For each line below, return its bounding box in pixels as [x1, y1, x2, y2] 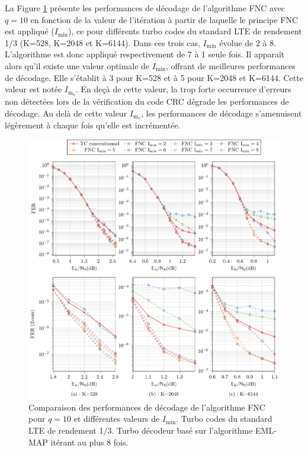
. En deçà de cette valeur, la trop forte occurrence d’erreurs [76, 83, 291, 95]
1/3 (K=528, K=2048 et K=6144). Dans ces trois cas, [5, 36, 200, 49]
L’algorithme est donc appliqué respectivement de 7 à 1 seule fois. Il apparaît [5, 48, 285, 60]
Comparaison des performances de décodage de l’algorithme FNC [28, 401, 265, 413]
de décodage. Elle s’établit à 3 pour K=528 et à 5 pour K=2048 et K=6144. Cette [5, 71, 303, 83]
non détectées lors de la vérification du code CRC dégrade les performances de [5, 95, 289, 108]
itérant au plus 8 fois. [50, 435, 129, 448]
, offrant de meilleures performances [166, 59, 296, 72]
